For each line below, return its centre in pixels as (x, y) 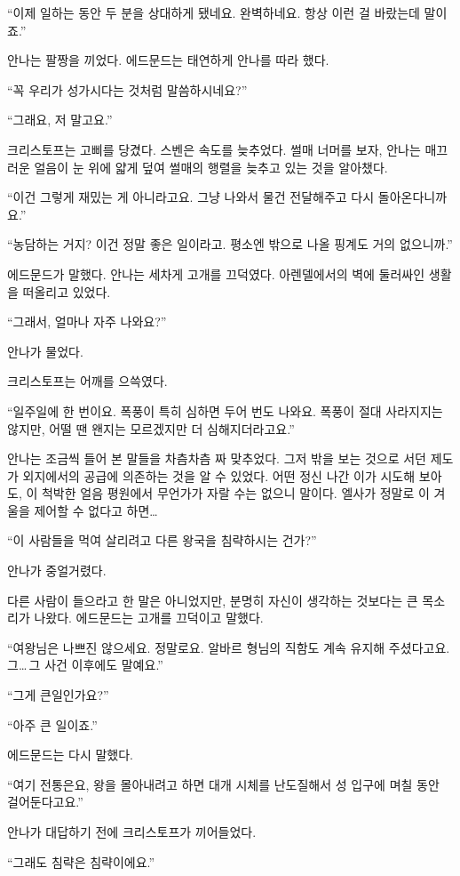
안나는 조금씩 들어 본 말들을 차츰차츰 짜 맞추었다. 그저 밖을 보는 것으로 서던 (217, 458)
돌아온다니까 (412, 197)
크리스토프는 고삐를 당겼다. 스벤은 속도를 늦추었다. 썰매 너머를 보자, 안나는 (214, 149)
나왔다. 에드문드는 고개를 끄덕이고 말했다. (149, 618)
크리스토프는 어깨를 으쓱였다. (87, 381)
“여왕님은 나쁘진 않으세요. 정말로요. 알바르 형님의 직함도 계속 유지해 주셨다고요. (229, 647)
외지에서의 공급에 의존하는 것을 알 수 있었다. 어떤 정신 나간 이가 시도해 (219, 475)
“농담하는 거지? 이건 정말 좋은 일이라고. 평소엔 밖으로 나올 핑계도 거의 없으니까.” (230, 244)
